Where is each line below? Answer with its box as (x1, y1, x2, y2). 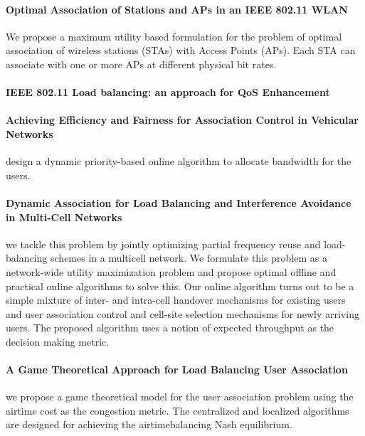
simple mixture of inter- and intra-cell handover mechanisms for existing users (6, 292, 346, 307)
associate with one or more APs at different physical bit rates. (6, 56, 277, 71)
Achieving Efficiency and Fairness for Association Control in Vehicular (6, 112, 359, 127)
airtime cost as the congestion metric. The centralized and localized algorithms (6, 403, 349, 418)
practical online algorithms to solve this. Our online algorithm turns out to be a (6, 278, 354, 293)
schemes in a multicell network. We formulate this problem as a (51, 250, 327, 265)
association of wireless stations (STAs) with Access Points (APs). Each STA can (6, 43, 356, 58)
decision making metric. (6, 334, 110, 349)
